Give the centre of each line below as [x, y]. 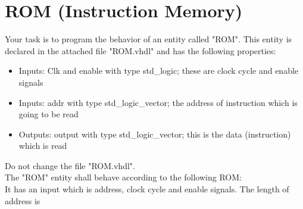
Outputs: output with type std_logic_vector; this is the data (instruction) [155, 134]
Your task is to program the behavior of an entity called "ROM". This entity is [149, 39]
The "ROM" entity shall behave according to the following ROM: [123, 177]
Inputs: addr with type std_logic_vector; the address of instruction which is [158, 102]
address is [23, 200]
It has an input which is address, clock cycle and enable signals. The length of [147, 189]
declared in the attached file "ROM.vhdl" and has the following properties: [140, 50]
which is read [43, 146]
